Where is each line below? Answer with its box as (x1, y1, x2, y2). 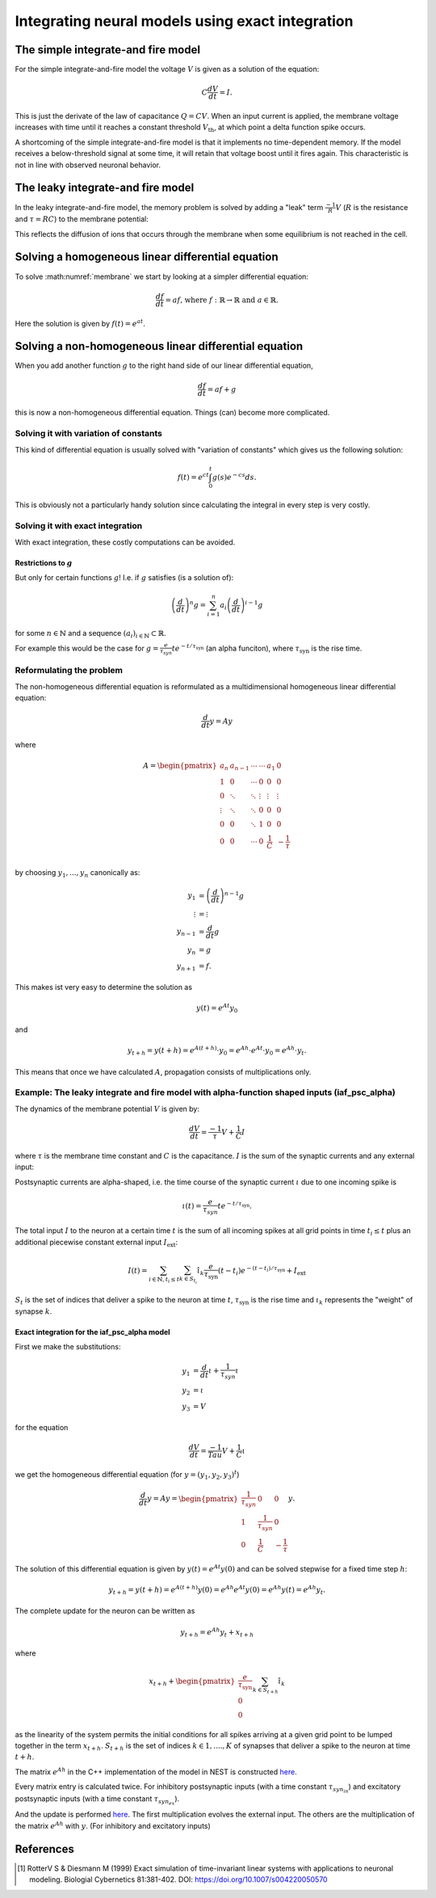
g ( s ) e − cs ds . (212, 471, 257, 482)
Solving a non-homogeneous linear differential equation (15, 339, 304, 353)
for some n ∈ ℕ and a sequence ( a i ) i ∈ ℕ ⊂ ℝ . (15, 628, 166, 640)
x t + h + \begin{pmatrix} (149, 1677, 236, 1688)
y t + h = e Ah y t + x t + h (180, 1626, 254, 1639)
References (15, 1842, 74, 1856)
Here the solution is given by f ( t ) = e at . (15, 318, 145, 328)
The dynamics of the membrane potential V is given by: (15, 1104, 200, 1113)
